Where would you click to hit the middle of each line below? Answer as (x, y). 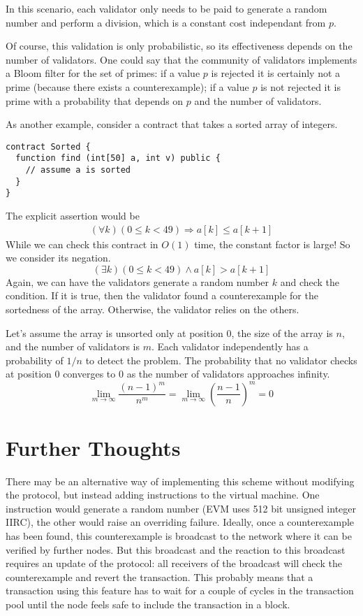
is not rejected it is (301, 86)
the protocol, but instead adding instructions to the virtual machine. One (163, 495)
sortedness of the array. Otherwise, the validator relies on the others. (153, 309)
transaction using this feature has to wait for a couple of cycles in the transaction (180, 590)
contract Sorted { (48, 146)
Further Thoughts (93, 447)
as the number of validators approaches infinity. (228, 374)
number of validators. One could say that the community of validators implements (181, 59)
